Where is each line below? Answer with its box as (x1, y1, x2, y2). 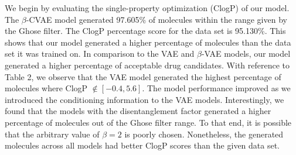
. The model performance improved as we (142, 82, 291, 94)
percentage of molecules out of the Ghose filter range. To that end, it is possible (5, 116, 292, 128)
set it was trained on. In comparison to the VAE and (5, 47, 195, 60)
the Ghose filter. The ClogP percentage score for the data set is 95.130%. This (5, 25, 286, 37)
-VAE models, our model (201, 47, 291, 60)
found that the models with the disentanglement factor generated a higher (5, 105, 271, 117)
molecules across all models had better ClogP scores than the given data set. (5, 139, 280, 151)
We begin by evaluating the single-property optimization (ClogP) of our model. (5, 2, 290, 13)
